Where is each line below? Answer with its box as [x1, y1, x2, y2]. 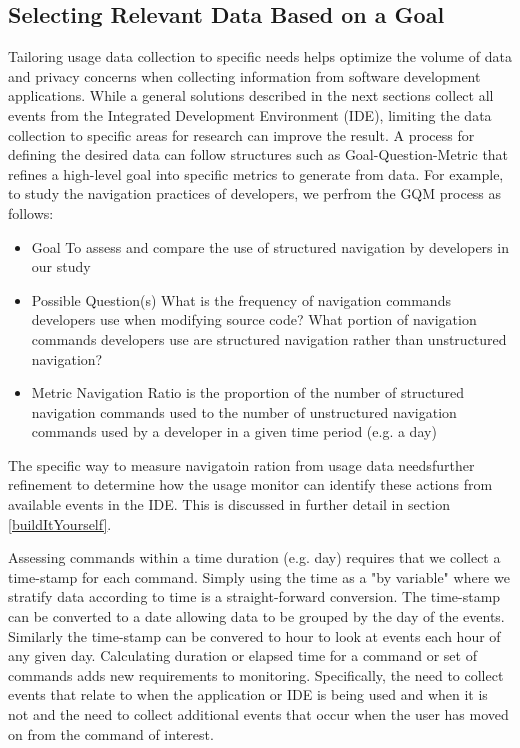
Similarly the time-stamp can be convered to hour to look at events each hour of [8, 625, 501, 646]
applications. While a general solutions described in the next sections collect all [8, 85, 494, 106]
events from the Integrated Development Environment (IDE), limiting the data [8, 104, 492, 125]
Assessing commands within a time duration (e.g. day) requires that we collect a [8, 547, 501, 568]
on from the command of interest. [8, 723, 214, 744]
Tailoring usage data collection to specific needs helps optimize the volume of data [8, 46, 512, 67]
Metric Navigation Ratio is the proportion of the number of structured [31, 382, 465, 403]
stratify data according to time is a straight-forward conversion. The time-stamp [8, 586, 501, 607]
